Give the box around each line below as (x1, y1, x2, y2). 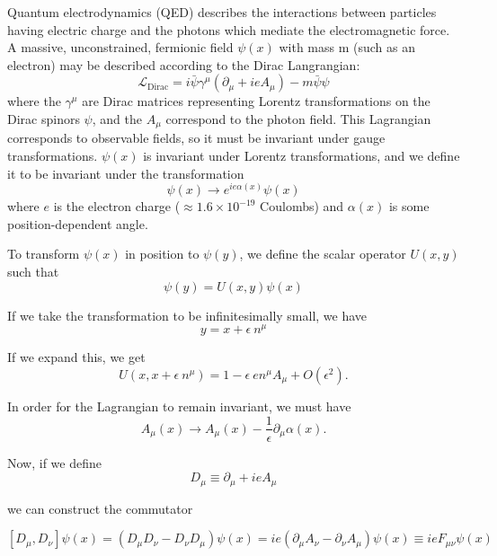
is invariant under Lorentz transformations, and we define (143, 146, 460, 165)
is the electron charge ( (53, 197, 181, 216)
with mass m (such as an (279, 38, 416, 57)
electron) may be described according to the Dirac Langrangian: (7, 55, 360, 74)
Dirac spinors (7, 109, 80, 128)
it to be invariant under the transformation (7, 163, 244, 182)
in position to (125, 244, 200, 263)
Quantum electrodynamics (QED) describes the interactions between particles (7, 3, 437, 21)
